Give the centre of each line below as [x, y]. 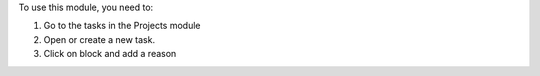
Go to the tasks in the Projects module [122, 26]
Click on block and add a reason [110, 54]
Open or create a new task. [99, 39]
